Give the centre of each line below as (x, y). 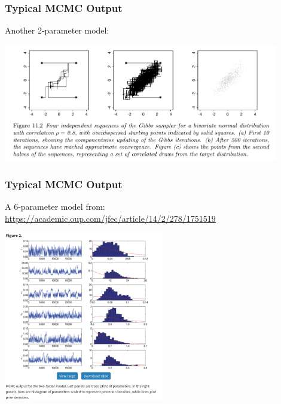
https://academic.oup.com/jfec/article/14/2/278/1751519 (110, 218)
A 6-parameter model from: (55, 206)
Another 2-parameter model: (57, 30)
